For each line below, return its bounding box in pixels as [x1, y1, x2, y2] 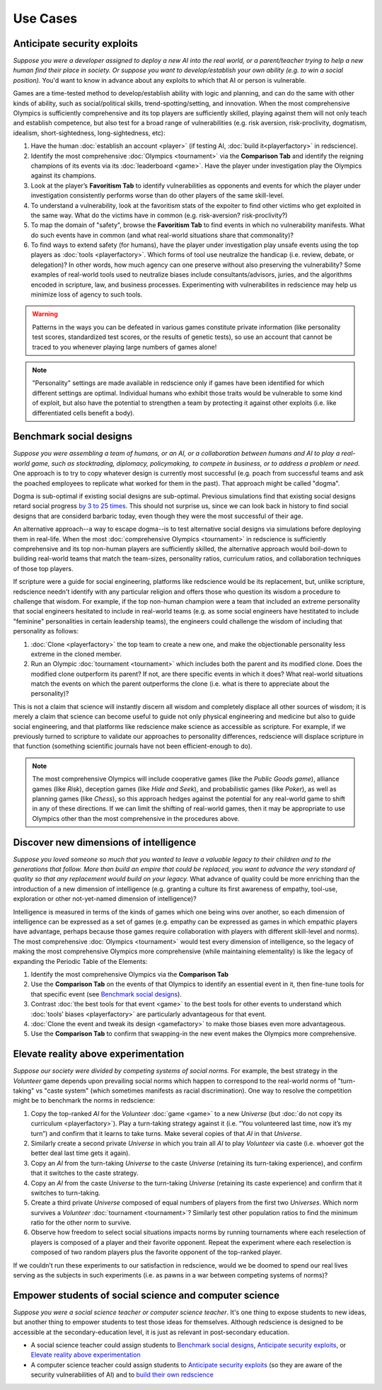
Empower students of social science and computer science [13, 1289, 279, 1302]
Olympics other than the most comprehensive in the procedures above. [32, 814, 240, 822]
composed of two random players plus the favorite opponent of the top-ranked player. [30, 1248, 282, 1256]
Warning [32, 310, 58, 318]
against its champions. [30, 171, 97, 180]
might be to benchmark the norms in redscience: [13, 1096, 156, 1105]
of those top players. [13, 564, 74, 573]
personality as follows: [13, 627, 79, 636]
